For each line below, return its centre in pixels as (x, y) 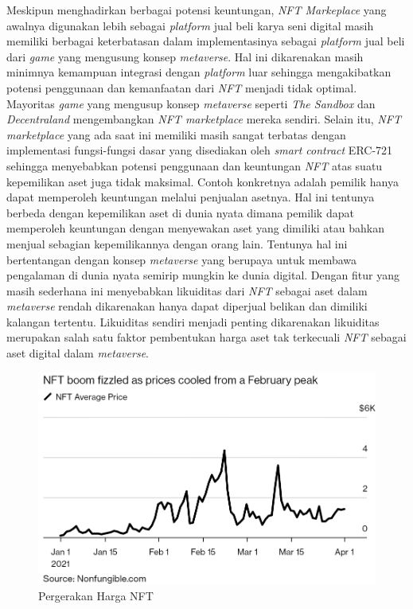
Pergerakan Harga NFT (96, 596)
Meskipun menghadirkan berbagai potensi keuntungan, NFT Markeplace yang (197, 10)
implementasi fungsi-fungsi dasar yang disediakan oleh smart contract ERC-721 (200, 150)
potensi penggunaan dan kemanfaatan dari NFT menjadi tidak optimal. (182, 87)
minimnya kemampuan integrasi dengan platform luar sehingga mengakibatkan (199, 72)
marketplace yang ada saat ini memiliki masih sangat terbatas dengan (176, 134)
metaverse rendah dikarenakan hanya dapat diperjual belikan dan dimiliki (187, 306)
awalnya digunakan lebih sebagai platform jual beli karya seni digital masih (190, 25)
